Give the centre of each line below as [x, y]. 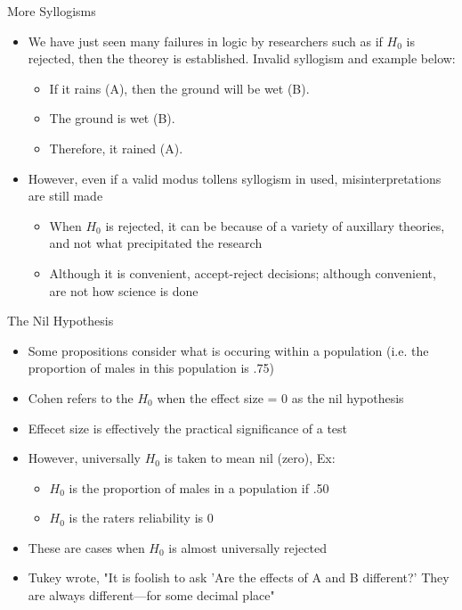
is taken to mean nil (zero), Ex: [250, 458]
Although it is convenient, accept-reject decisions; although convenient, [243, 272]
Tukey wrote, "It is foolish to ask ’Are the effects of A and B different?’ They [239, 577]
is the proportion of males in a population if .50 [199, 487]
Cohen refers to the [81, 397]
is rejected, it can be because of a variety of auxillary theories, [275, 225]
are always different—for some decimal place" [151, 595]
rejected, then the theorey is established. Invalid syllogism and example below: [242, 58]
